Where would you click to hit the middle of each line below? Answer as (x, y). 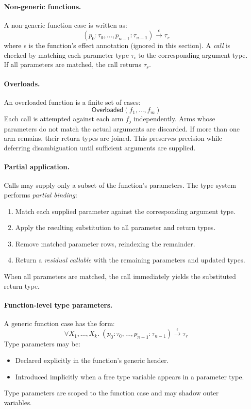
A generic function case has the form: (59, 323)
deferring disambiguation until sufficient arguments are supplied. (100, 147)
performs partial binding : (41, 194)
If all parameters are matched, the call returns (73, 64)
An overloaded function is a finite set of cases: (72, 102)
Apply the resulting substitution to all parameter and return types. (115, 227)
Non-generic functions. (42, 6)
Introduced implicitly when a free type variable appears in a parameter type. (130, 376)
